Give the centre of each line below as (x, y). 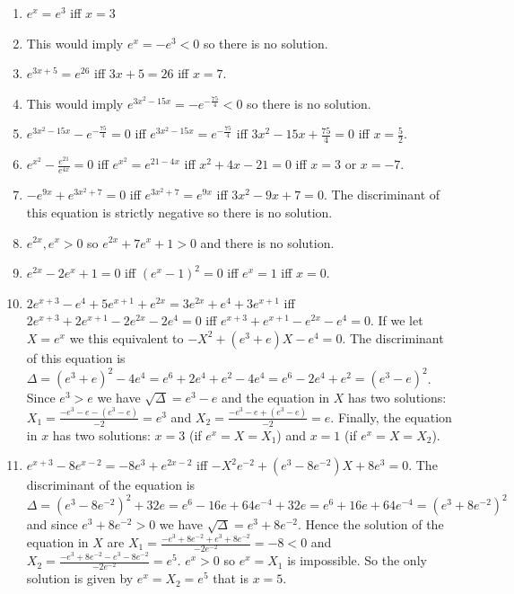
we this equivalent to (126, 337)
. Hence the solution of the (371, 524)
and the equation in (275, 397)
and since (52, 524)
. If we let (396, 320)
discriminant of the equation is (111, 485)
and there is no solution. (267, 242)
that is (231, 578)
